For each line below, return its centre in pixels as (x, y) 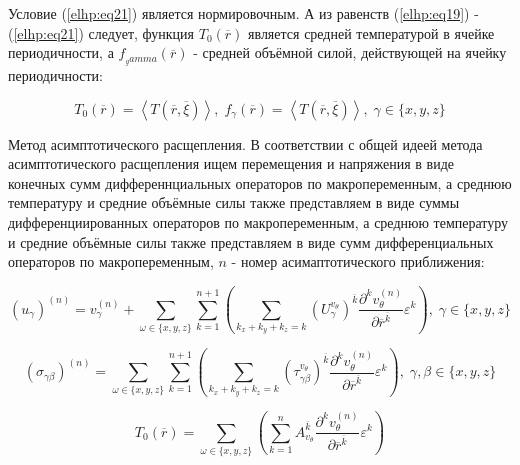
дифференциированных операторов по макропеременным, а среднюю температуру (258, 222)
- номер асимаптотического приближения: (358, 261)
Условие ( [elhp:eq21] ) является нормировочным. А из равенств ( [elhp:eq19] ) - (243, 13)
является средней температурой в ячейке (371, 32)
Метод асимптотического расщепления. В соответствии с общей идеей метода (245, 143)
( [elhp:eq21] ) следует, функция (101, 32)
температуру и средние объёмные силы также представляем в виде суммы (234, 202)
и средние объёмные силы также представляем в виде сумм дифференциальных (251, 241)
